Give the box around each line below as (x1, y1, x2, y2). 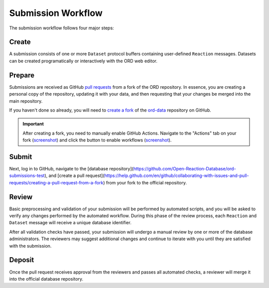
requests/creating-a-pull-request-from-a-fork (9, 179, 104, 185)
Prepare (9, 71, 35, 79)
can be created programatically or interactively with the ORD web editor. (9, 58, 158, 64)
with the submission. (9, 243, 52, 249)
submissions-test (9, 172, 45, 179)
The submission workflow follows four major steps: (9, 25, 114, 31)
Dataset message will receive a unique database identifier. (9, 220, 132, 226)
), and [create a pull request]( (44, 172, 105, 179)
